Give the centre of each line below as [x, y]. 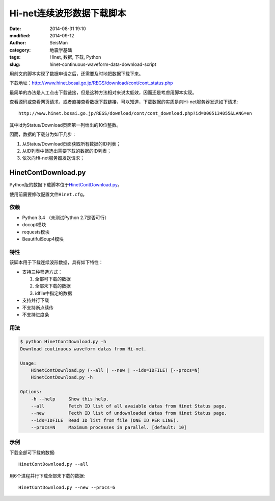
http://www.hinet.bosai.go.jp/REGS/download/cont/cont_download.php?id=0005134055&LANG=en [135, 113]
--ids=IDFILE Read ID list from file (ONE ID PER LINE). [105, 420]
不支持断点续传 [38, 307]
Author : [18, 43]
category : [20, 50]
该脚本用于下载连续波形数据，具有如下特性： [56, 263]
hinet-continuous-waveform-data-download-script [103, 64]
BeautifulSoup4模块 [43, 239]
